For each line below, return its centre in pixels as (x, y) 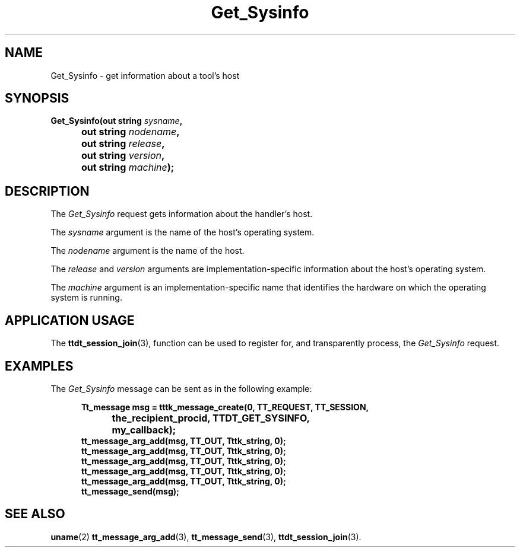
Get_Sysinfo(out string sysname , (117, 121)
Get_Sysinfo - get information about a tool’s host (145, 75)
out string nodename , (131, 132)
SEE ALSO (35, 514)
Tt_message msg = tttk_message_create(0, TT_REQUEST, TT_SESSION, (225, 407)
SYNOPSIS (37, 98)
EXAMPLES (39, 366)
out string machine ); (128, 167)
